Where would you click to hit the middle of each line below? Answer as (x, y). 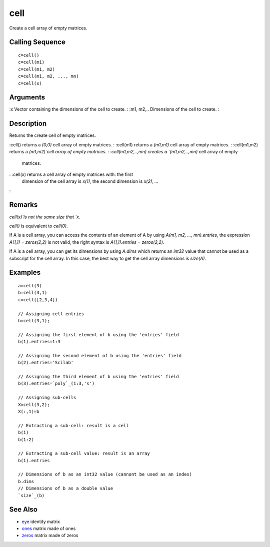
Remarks (23, 205)
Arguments (27, 97)
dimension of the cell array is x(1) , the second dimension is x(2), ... (90, 181)
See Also (23, 510)
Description (28, 124)
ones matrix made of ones (49, 528)
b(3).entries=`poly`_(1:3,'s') (56, 384)
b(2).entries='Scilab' (46, 363)
